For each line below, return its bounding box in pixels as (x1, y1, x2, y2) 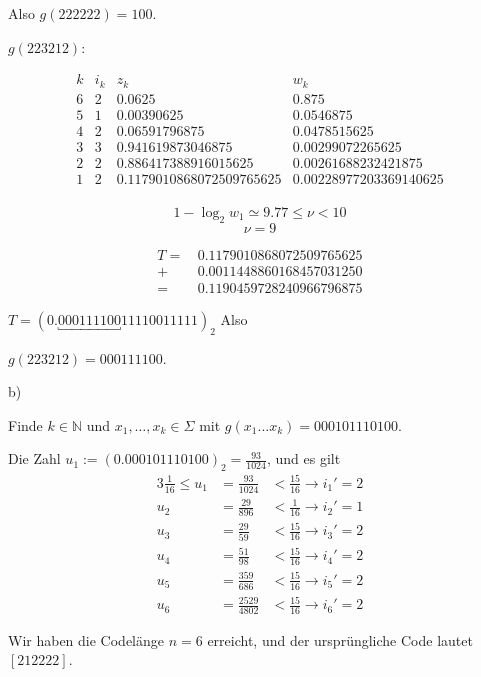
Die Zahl (8, 448, 61, 469)
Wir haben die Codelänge (8, 629, 165, 650)
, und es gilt (266, 448, 341, 469)
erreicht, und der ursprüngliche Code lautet (207, 629, 473, 650)
